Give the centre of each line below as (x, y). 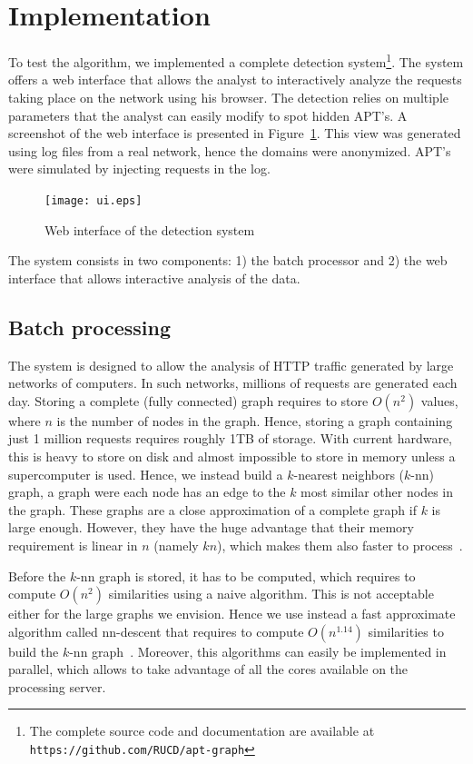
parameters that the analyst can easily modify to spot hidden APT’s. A (208, 115)
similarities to (406, 631)
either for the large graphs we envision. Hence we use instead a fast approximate (232, 614)
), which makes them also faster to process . (340, 545)
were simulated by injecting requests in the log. (139, 169)
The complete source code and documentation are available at (202, 731)
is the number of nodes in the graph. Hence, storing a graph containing (255, 420)
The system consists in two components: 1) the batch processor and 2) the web (228, 260)
